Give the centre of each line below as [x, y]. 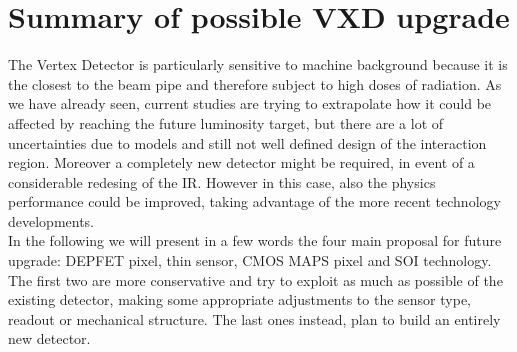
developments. [51, 220]
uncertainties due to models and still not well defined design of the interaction [247, 142]
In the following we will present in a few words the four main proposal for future [255, 240]
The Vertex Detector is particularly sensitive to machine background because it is [258, 64]
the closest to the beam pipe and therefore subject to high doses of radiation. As [255, 83]
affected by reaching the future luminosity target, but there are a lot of [226, 122]
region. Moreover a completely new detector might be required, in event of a [241, 162]
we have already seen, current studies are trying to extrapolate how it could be [250, 103]
